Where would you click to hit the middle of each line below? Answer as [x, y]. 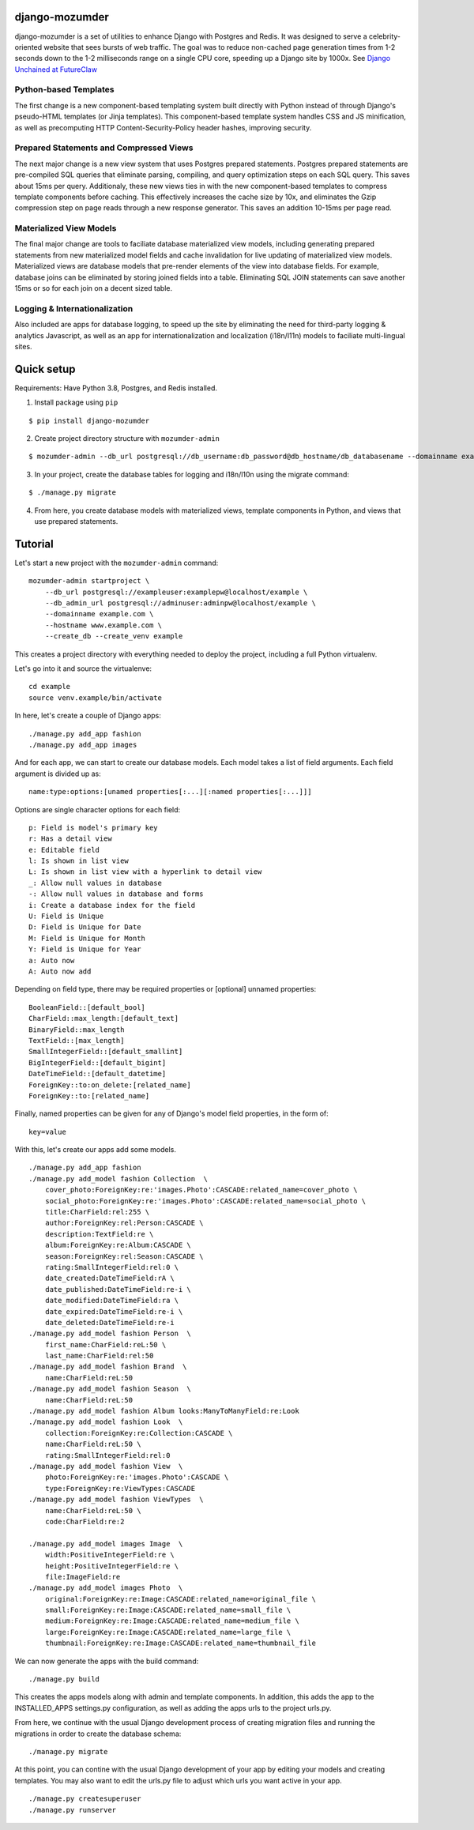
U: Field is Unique [66, 916]
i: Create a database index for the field [112, 905]
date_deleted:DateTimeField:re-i [110, 1322]
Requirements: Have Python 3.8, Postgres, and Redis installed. [116, 388]
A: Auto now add [60, 971]
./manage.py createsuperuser [85, 1799]
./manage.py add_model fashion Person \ [110, 1334]
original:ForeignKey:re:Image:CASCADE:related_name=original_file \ [180, 1599]
